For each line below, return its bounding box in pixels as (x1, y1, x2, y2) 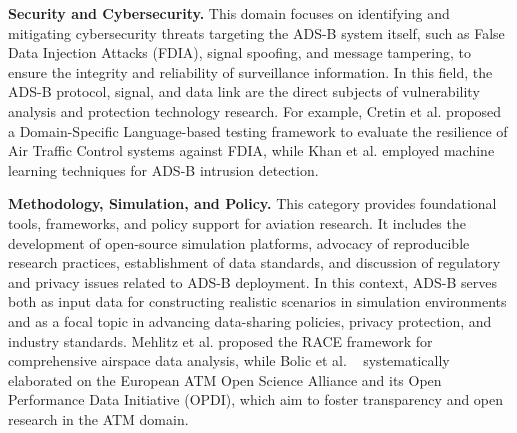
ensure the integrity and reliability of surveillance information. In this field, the (8, 61, 493, 82)
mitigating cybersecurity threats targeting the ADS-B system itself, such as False (8, 22, 505, 43)
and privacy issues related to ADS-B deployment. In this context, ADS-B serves (8, 271, 497, 292)
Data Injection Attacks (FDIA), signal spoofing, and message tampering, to (8, 42, 472, 63)
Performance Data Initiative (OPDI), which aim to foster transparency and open (8, 389, 504, 410)
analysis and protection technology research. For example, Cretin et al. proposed (8, 100, 502, 121)
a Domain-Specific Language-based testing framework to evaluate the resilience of (8, 120, 508, 141)
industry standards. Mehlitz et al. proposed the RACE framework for (8, 330, 433, 351)
